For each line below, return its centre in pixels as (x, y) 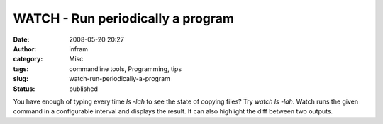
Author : (25, 49)
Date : (21, 39)
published (84, 89)
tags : (21, 69)
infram (79, 49)
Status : (24, 89)
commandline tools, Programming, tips (126, 69)
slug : (21, 79)
